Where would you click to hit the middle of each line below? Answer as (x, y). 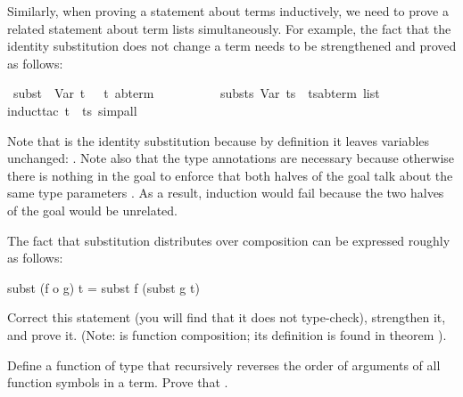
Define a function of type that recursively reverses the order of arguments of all (224, 365)
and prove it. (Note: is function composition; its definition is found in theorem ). (227, 334)
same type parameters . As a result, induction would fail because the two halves (226, 193)
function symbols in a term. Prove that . (118, 382)
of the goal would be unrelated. (93, 210)
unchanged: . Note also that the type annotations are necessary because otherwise (231, 158)
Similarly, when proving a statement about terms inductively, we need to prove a (228, 11)
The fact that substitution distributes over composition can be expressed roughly (229, 240)
